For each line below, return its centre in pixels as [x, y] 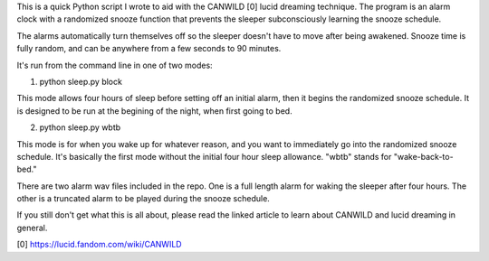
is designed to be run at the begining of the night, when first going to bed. [155, 111]
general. [32, 228]
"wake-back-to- [423, 156]
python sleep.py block [81, 81]
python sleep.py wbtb [80, 127]
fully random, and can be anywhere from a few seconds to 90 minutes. [149, 49]
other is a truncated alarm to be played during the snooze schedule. [144, 199]
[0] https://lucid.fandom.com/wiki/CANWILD [99, 245]
